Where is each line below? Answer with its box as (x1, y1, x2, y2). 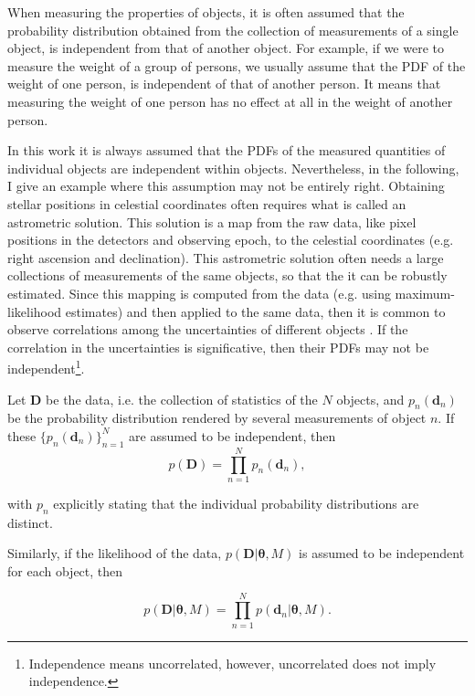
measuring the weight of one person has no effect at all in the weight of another (7, 91, 453, 111)
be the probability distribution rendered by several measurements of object (7, 408, 427, 427)
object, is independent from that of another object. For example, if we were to (7, 38, 444, 58)
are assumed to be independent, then (129, 426, 336, 445)
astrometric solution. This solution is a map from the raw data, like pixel (7, 212, 417, 231)
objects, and (336, 389, 405, 408)
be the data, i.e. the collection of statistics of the (46, 389, 318, 408)
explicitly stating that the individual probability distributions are (53, 493, 419, 512)
